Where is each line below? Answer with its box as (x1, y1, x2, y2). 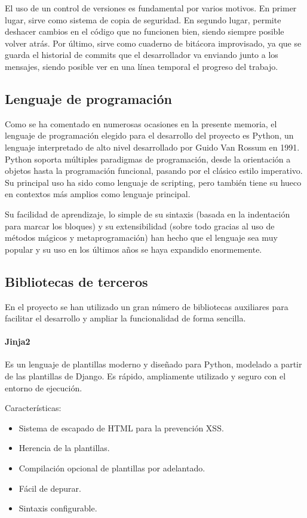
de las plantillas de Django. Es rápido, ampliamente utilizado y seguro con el (5, 370, 286, 382)
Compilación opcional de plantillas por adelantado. (19, 462, 205, 474)
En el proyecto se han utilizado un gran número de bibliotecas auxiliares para (5, 300, 288, 312)
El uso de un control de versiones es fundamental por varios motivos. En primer (5, 2, 297, 14)
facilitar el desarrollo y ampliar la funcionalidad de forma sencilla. (5, 312, 246, 324)
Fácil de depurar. (19, 482, 81, 494)
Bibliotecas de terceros (5, 272, 148, 290)
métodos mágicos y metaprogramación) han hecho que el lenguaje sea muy (5, 231, 278, 244)
